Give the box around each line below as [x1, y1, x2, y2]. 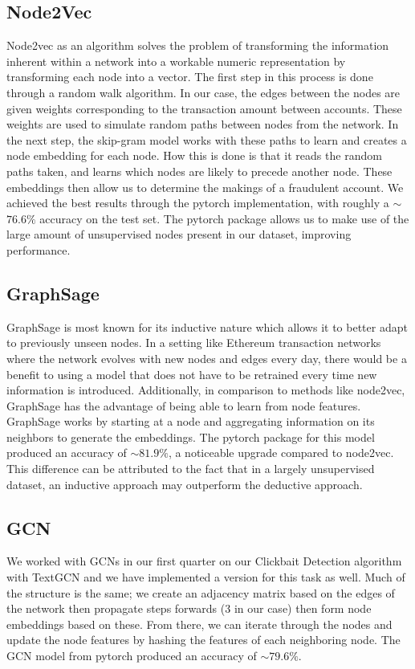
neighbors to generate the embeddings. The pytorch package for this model [6, 428, 375, 445]
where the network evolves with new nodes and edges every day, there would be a [6, 349, 407, 366]
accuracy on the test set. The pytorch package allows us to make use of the [39, 210, 409, 226]
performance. [6, 241, 71, 258]
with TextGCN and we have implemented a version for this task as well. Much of [6, 569, 405, 585]
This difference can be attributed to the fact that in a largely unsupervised [6, 460, 375, 477]
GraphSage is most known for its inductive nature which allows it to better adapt [6, 318, 408, 335]
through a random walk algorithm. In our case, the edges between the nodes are [6, 84, 401, 100]
